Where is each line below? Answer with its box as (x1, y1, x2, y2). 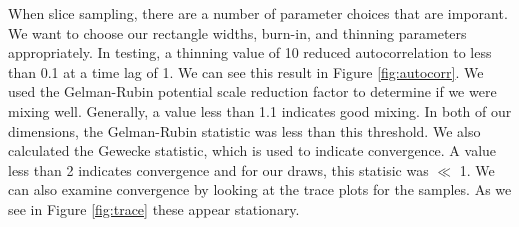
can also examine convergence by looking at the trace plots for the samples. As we (8, 179, 512, 200)
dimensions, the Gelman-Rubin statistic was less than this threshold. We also (8, 120, 481, 141)
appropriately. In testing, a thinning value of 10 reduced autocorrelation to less (8, 42, 492, 63)
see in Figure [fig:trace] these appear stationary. (8, 198, 300, 219)
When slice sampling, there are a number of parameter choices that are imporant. (8, 3, 508, 23)
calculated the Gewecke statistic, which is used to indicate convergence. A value (8, 140, 497, 161)
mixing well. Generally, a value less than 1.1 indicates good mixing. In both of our (8, 100, 512, 121)
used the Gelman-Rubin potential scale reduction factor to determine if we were (8, 81, 497, 102)
